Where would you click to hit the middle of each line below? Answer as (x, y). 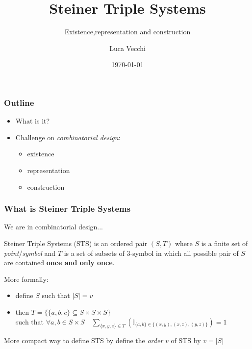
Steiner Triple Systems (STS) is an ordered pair (76, 243)
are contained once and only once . (59, 262)
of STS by (186, 340)
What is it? (33, 121)
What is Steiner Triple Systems (67, 209)
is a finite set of (225, 243)
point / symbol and (30, 253)
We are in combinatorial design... (54, 227)
